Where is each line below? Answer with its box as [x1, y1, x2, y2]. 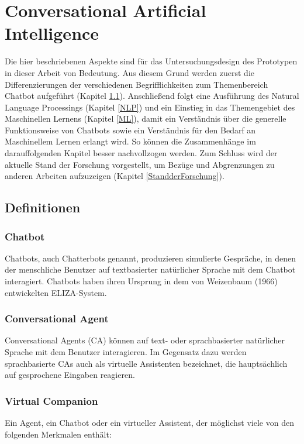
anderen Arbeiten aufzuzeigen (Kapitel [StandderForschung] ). [5, 170, 224, 182]
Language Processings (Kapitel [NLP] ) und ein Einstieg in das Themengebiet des [5, 101, 295, 113]
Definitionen [5, 198, 81, 216]
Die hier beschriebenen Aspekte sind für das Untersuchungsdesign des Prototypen [5, 55, 298, 67]
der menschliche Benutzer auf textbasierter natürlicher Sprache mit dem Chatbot [5, 263, 296, 276]
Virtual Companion [5, 393, 98, 408]
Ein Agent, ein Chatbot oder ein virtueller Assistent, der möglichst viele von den [5, 417, 294, 429]
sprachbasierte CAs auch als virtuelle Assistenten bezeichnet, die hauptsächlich [5, 357, 288, 369]
